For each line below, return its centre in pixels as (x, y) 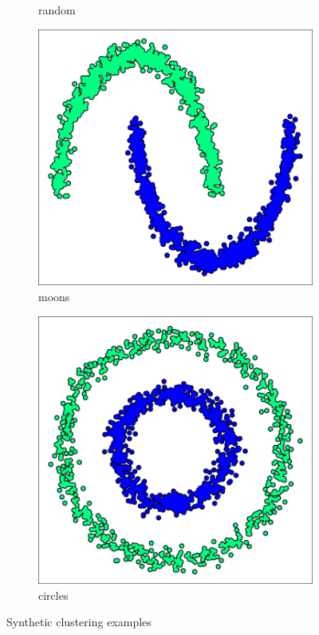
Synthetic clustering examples (79, 622)
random (57, 10)
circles (53, 595)
